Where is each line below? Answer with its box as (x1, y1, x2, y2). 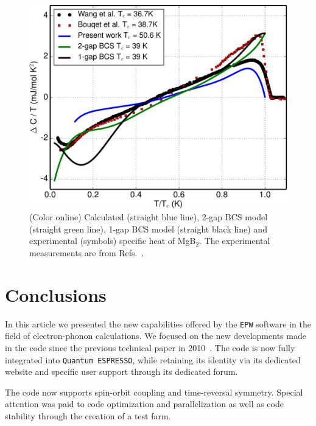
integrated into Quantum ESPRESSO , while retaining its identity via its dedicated (5, 353, 301, 366)
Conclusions (5, 282, 107, 307)
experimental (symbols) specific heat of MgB (29, 234, 196, 247)
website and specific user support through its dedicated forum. (5, 365, 238, 378)
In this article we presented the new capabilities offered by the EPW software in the (5, 317, 311, 330)
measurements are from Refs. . (29, 246, 144, 259)
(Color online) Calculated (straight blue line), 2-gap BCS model (29, 211, 268, 223)
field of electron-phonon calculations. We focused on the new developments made (5, 329, 306, 342)
